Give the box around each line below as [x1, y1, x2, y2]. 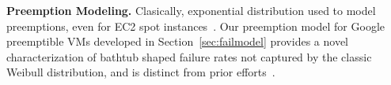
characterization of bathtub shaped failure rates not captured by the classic [6, 48, 372, 65]
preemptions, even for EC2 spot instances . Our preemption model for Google [6, 17, 385, 34]
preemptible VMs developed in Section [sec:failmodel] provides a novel [6, 33, 348, 50]
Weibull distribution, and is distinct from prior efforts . [6, 64, 275, 80]
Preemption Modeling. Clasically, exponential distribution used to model [6, 2, 376, 18]
